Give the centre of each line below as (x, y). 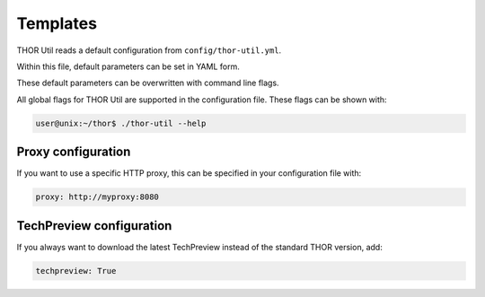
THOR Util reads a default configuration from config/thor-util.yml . (149, 50)
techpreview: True (76, 271)
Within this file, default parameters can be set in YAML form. (128, 66)
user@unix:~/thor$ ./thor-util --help (121, 123)
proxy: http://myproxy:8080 (97, 197)
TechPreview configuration (94, 226)
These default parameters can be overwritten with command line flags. (148, 83)
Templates (57, 23)
